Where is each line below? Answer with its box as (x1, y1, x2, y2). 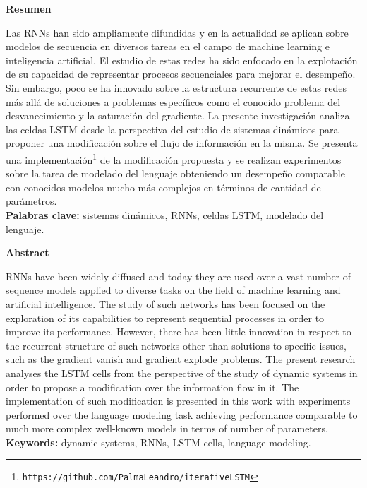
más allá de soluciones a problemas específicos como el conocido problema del (6, 94, 341, 109)
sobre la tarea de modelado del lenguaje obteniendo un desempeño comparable (6, 166, 345, 181)
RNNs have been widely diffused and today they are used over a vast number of (6, 268, 351, 283)
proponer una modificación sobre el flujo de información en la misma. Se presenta (6, 136, 358, 150)
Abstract (6, 245, 49, 260)
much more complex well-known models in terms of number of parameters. (6, 421, 328, 436)
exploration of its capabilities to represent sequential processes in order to (6, 310, 325, 325)
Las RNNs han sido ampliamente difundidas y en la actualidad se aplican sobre (6, 25, 349, 40)
